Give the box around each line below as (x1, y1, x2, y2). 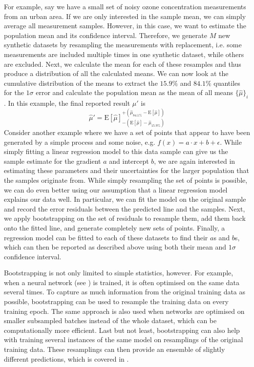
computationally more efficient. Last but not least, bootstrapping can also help (4, 325, 240, 335)
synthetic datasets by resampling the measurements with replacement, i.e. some (4, 39, 242, 50)
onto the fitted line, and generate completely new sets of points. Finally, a (4, 222, 225, 232)
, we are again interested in (154, 155, 235, 166)
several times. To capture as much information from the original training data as (4, 287, 246, 297)
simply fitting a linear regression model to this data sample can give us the (4, 146, 228, 156)
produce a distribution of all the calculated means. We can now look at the (4, 68, 229, 78)
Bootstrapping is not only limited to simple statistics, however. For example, (4, 268, 233, 278)
